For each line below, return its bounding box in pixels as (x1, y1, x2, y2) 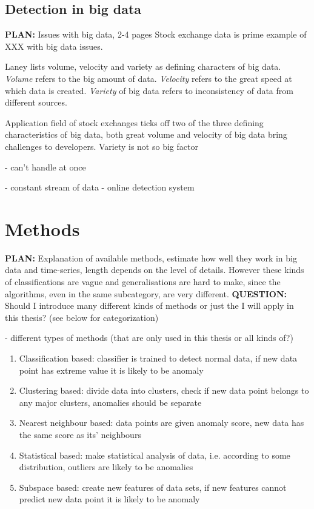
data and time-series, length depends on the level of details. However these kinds (5, 263, 304, 276)
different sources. (5, 96, 67, 109)
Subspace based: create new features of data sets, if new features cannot (19, 480, 287, 493)
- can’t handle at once (5, 160, 86, 173)
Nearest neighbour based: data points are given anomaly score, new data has (19, 416, 304, 429)
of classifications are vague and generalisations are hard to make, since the (5, 275, 281, 288)
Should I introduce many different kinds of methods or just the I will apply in (5, 299, 294, 312)
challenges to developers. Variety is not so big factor (5, 140, 198, 152)
